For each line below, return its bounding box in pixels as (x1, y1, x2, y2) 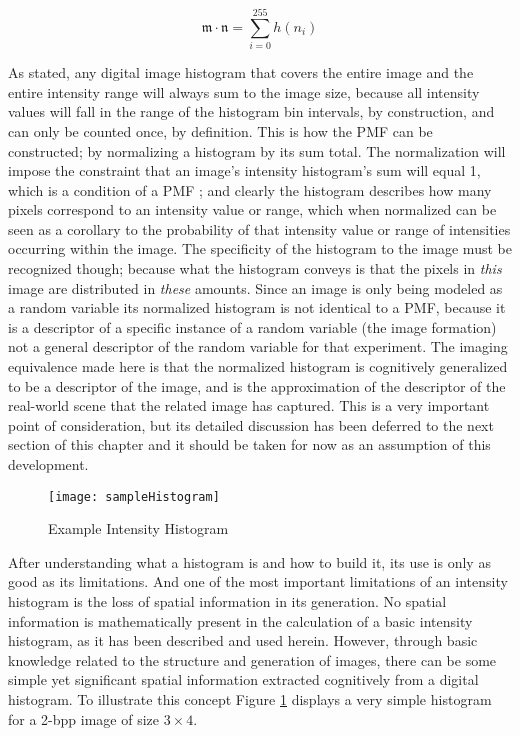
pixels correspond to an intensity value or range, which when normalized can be (8, 199, 497, 220)
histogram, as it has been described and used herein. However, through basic (8, 630, 478, 651)
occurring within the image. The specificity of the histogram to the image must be (8, 238, 512, 259)
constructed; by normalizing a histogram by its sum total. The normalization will (8, 140, 506, 161)
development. (8, 454, 89, 474)
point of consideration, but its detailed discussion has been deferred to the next (8, 414, 494, 435)
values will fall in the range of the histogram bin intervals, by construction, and (8, 101, 495, 122)
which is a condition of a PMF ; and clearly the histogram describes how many (8, 179, 492, 200)
